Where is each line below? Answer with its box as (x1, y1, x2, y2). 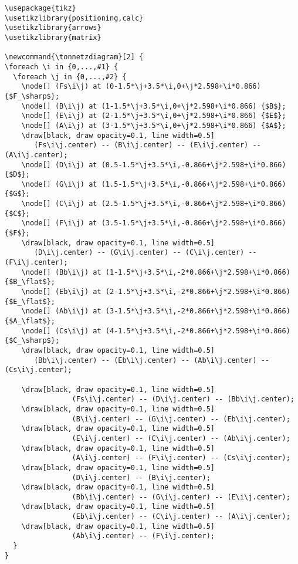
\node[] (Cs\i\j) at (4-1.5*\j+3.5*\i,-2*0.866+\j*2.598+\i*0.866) (21, 326, 290, 335)
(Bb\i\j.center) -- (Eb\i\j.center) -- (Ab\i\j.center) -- (34, 356, 270, 364)
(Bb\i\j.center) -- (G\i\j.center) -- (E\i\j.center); (72, 492, 290, 501)
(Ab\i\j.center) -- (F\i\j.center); (72, 532, 215, 541)
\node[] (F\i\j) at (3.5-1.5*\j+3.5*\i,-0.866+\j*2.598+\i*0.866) (21, 219, 286, 228)
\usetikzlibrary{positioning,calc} (5, 13, 144, 22)
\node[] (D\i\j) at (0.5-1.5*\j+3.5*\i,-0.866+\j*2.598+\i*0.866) (21, 160, 286, 169)
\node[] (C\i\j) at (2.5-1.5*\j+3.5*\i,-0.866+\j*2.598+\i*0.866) (21, 200, 286, 208)
